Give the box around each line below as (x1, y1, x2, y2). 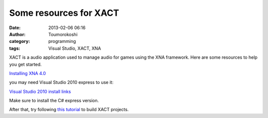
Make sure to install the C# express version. (9, 98, 99, 104)
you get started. (9, 61, 42, 67)
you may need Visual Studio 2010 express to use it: (9, 79, 114, 85)
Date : (9, 25, 21, 31)
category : (9, 39, 30, 44)
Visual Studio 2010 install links (9, 88, 71, 94)
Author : (9, 31, 26, 37)
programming (48, 39, 76, 44)
